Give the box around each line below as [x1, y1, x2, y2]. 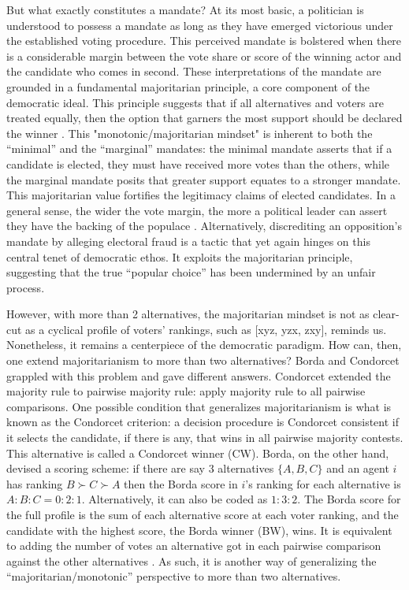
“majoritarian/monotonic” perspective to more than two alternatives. [6, 568, 341, 584]
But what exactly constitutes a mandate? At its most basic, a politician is [6, 2, 364, 17]
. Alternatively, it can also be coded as [81, 491, 268, 507]
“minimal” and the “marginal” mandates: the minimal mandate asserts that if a [6, 140, 392, 157]
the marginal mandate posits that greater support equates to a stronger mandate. [6, 171, 401, 187]
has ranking [6, 475, 63, 492]
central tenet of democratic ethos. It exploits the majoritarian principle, [6, 248, 353, 265]
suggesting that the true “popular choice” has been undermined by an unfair [6, 264, 376, 280]
